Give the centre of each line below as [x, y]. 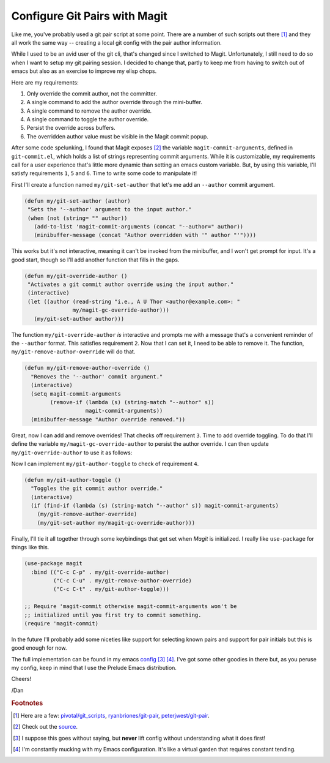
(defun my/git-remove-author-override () [87, 368]
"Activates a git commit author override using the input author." [131, 284]
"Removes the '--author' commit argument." [97, 376]
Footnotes [27, 703]
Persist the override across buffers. [71, 128]
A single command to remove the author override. [89, 111]
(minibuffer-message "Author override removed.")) [108, 419]
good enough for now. [39, 648]
